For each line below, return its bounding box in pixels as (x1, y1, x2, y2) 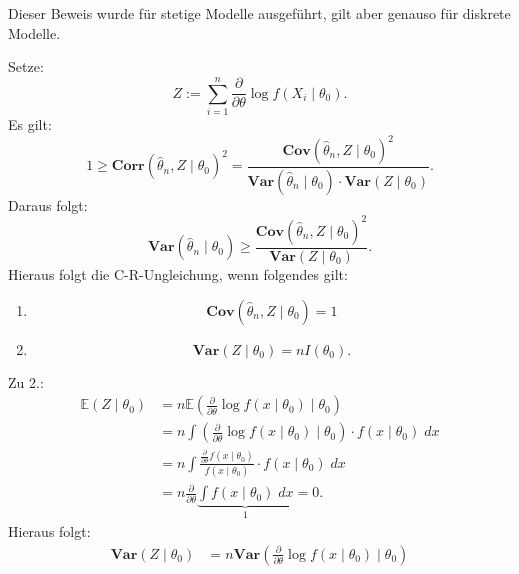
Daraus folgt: (8, 194, 88, 215)
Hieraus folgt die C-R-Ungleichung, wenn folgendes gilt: (8, 264, 348, 284)
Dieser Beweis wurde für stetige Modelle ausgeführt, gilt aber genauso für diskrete (8, 3, 511, 23)
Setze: (8, 56, 44, 77)
